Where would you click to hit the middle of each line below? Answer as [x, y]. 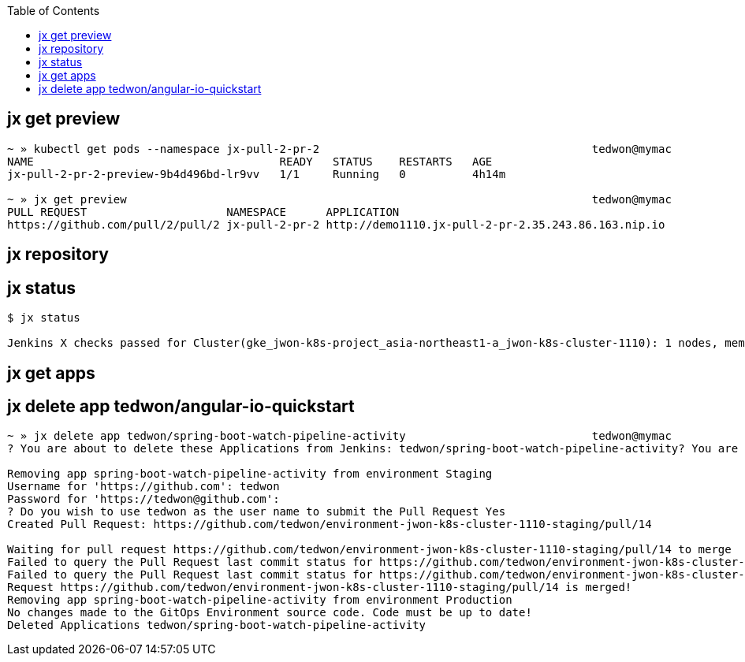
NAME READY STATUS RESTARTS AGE [250, 161]
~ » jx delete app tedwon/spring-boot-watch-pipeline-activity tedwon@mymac [339, 436]
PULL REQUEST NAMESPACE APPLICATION [203, 212]
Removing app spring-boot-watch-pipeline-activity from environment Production [260, 600]
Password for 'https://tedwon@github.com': [143, 499]
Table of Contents [54, 11]
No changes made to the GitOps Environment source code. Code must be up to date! [270, 613]
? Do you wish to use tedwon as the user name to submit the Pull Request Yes [257, 512]
